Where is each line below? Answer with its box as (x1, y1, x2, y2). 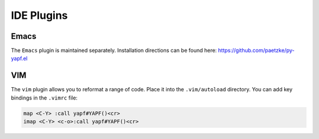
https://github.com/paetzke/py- (217, 47, 295, 54)
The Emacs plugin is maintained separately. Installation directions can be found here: (11, 47, 217, 54)
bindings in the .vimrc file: (11, 94, 78, 101)
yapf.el (11, 55, 28, 62)
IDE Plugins (11, 9, 68, 22)
